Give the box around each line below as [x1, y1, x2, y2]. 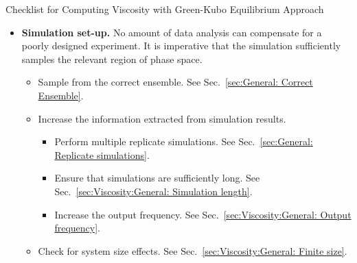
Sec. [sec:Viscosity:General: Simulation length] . [54, 184, 253, 198]
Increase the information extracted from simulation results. [38, 111, 286, 125]
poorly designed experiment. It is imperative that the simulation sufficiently [21, 38, 341, 53]
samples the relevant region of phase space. [21, 51, 203, 66]
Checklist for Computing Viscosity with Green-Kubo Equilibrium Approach [5, 2, 324, 16]
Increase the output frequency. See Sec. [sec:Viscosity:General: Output [54, 207, 352, 221]
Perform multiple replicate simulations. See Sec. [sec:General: [54, 134, 313, 149]
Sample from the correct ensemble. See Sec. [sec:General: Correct [38, 75, 313, 89]
